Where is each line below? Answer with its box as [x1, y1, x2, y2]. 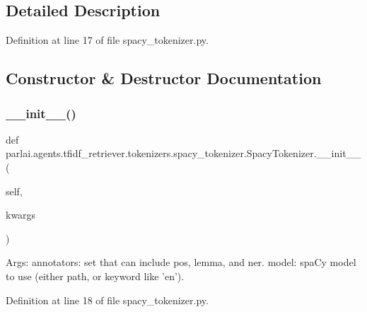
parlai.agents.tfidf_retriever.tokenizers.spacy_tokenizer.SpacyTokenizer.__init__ [6, 146, 361, 161]
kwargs [6, 207, 36, 222]
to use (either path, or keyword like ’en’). [6, 268, 185, 283]
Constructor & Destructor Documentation [6, 67, 322, 89]
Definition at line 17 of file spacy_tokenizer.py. [6, 33, 209, 47]
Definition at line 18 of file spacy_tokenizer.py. [6, 292, 209, 307]
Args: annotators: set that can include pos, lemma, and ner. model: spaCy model [6, 255, 356, 270]
